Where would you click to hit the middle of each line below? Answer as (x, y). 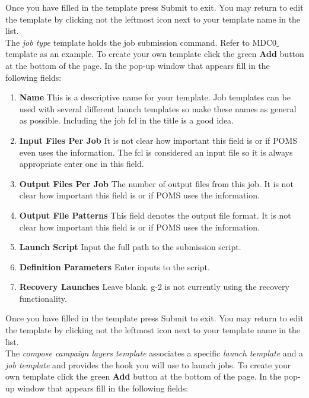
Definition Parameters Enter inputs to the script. (114, 266)
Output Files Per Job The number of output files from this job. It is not (156, 183)
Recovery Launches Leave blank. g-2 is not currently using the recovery (154, 287)
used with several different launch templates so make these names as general (158, 108)
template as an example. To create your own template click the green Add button (155, 54)
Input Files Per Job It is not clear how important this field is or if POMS (158, 140)
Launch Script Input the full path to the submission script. (130, 247)
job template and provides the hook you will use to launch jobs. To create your (148, 364)
